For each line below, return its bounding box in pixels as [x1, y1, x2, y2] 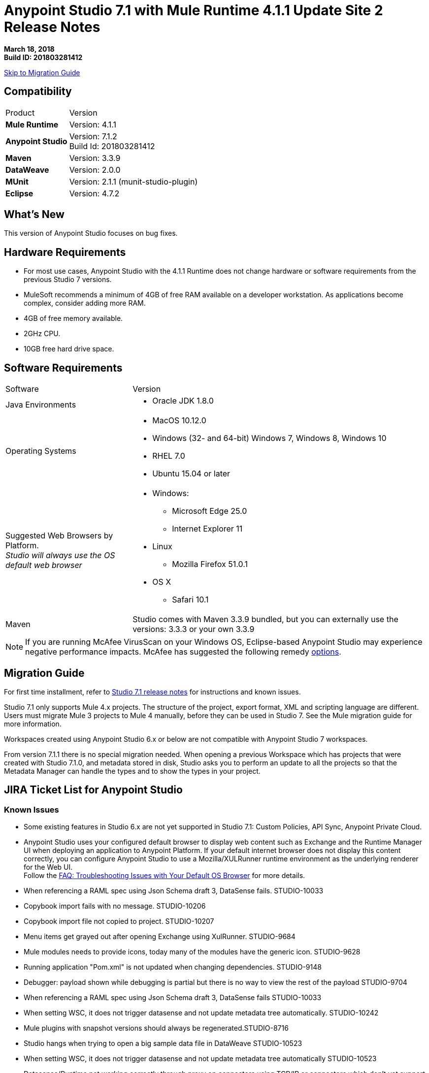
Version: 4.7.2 [69, 188, 120, 198]
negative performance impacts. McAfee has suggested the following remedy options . [25, 647, 341, 657]
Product [5, 107, 35, 118]
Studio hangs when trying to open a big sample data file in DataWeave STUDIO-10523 [24, 1039, 302, 1048]
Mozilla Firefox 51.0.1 [172, 559, 248, 569]
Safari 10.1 [172, 595, 209, 605]
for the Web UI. [24, 863, 73, 872]
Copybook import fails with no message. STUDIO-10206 [24, 902, 206, 911]
